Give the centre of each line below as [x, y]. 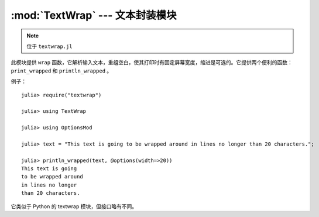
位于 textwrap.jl [49, 46]
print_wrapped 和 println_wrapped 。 [61, 71]
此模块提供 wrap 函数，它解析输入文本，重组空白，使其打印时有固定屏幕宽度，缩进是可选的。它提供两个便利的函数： [152, 63]
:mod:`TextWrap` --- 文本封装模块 [94, 15]
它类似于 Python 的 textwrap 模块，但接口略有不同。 [74, 206]
